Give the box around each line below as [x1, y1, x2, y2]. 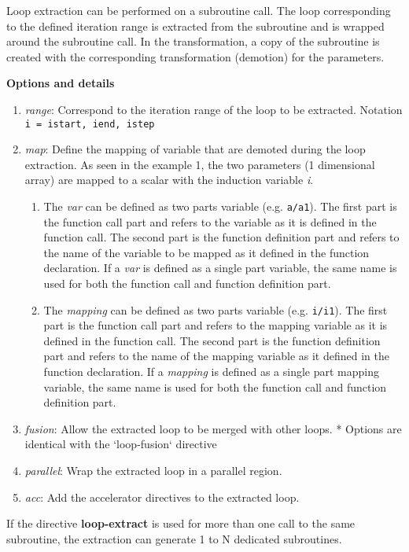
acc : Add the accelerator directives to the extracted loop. [24, 488, 300, 505]
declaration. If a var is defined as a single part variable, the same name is [43, 259, 397, 276]
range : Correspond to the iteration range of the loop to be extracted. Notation [24, 101, 403, 117]
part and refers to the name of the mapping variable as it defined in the [43, 348, 389, 364]
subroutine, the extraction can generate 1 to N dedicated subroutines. [6, 530, 342, 546]
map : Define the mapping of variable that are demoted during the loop [24, 141, 366, 157]
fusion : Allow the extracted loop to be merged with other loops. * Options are [24, 420, 402, 436]
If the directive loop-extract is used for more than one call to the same [6, 515, 356, 532]
